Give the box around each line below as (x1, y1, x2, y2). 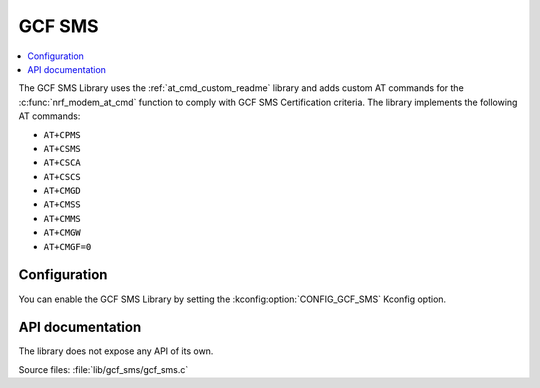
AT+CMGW (43, 227, 82, 239)
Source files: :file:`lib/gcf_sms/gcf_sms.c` (18, 363, 189, 375)
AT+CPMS (43, 129, 82, 140)
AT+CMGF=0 (43, 241, 92, 252)
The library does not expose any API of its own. (18, 345, 214, 357)
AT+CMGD (43, 185, 82, 197)
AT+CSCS (43, 171, 82, 182)
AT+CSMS (43, 143, 82, 154)
